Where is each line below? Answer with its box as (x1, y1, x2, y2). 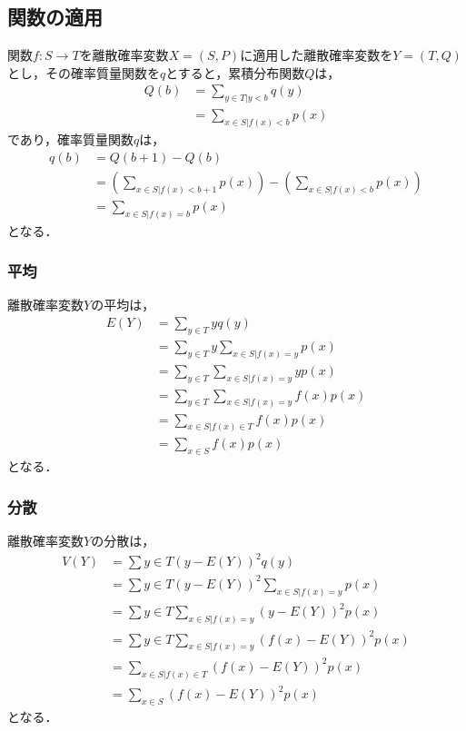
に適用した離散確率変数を (240, 45, 393, 64)
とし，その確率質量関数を (7, 63, 160, 82)
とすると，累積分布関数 (165, 63, 305, 82)
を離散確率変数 (79, 45, 169, 64)
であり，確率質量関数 (7, 130, 134, 149)
